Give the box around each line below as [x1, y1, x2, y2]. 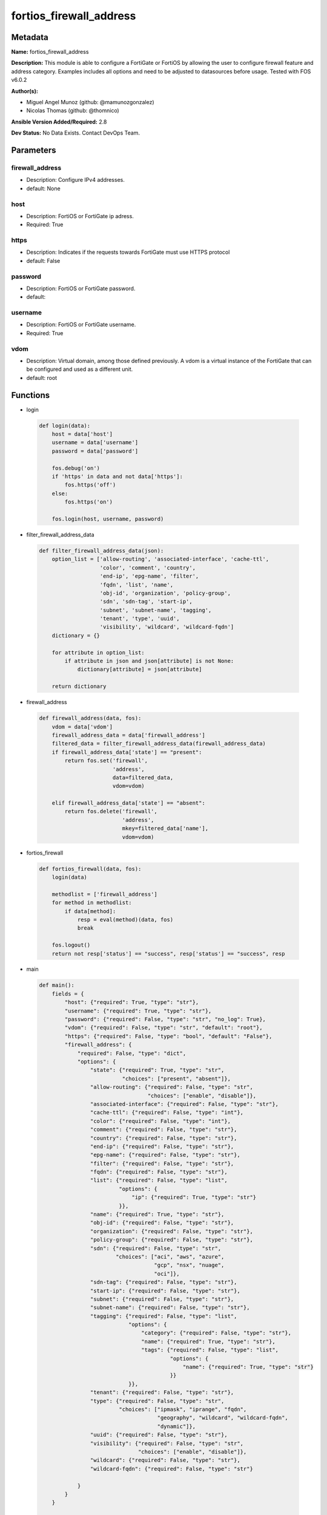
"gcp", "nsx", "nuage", [154, 1262, 225, 1269]
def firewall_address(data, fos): [39, 715, 142, 722]
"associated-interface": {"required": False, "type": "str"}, [90, 1100, 279, 1107]
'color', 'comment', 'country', [99, 564, 196, 571]
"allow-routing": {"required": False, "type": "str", [90, 1084, 254, 1091]
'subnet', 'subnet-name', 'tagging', [99, 607, 212, 613]
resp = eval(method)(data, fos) [77, 916, 174, 923]
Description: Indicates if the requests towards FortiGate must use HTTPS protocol [26, 248, 230, 256]
